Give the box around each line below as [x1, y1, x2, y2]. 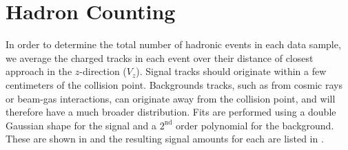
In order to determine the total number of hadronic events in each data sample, [6, 37, 341, 52]
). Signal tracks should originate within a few [136, 64, 327, 78]
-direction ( [79, 64, 127, 78]
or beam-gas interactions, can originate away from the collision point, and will [6, 91, 336, 105]
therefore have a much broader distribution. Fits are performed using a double [6, 105, 336, 119]
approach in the [6, 64, 72, 78]
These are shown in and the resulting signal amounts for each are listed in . [6, 131, 324, 146]
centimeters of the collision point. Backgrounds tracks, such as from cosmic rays [6, 77, 343, 92]
